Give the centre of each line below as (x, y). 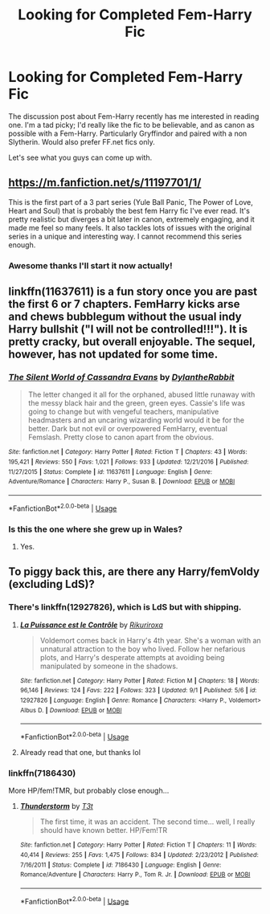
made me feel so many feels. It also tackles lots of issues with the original (130, 227)
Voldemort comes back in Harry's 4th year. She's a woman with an (150, 640)
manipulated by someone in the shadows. (109, 666)
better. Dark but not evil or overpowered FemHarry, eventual (127, 429)
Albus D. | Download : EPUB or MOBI (71, 710)
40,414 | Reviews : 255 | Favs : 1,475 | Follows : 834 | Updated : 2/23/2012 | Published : (139, 855)
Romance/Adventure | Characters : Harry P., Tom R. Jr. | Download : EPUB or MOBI (135, 875)
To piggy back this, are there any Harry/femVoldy (134, 572)
